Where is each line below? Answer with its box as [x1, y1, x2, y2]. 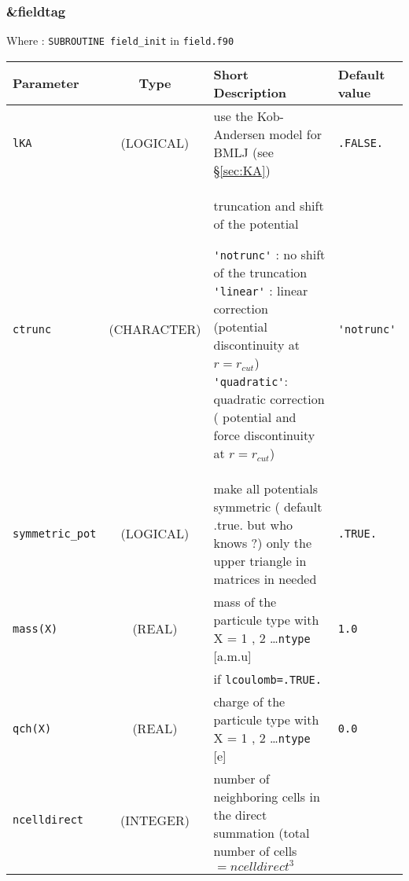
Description [213, 83, 287, 101]
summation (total [213, 823, 310, 842]
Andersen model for [213, 124, 322, 143]
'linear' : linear [213, 281, 308, 299]
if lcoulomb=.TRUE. [213, 669, 322, 688]
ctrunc [13, 322, 52, 336]
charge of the [213, 692, 286, 710]
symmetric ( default [213, 497, 322, 516]
